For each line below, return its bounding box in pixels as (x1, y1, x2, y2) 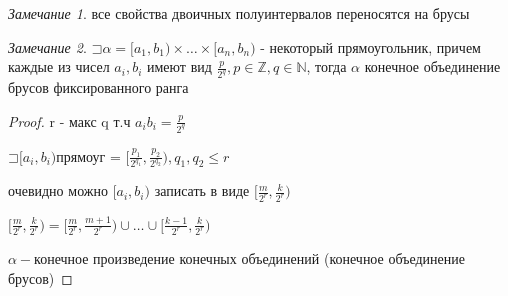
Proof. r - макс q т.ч (8, 110, 131, 131)
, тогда (306, 56, 347, 77)
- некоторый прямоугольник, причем (260, 36, 481, 57)
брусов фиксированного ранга (8, 77, 189, 98)
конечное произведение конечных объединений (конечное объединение (34, 248, 465, 269)
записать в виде (154, 180, 250, 201)
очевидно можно (8, 180, 108, 201)
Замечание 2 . (8, 36, 87, 57)
